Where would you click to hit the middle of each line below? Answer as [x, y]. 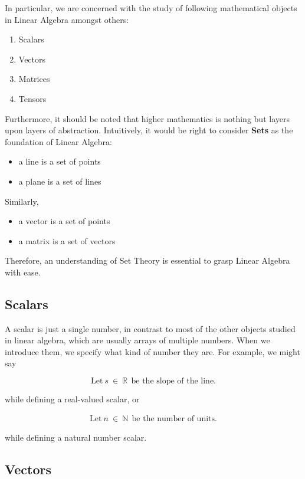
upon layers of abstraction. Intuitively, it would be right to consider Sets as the [149, 130]
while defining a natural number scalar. [76, 437]
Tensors [32, 98]
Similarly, [22, 201]
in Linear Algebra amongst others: [67, 19]
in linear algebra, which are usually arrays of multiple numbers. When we [137, 340]
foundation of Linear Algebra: [58, 141]
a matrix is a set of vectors [67, 240]
